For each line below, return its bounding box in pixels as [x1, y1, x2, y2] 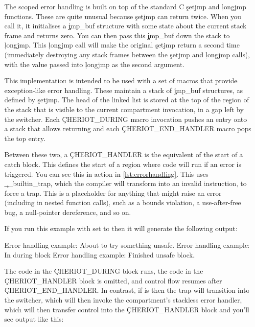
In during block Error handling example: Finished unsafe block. [4, 249, 195, 259]
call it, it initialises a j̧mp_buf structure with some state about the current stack [4, 21, 247, 31]
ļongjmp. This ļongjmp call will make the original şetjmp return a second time [4, 40, 240, 50]
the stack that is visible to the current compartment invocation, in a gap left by [4, 104, 244, 114]
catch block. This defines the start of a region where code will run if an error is [4, 159, 241, 169]
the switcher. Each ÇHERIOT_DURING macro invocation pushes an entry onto [4, 114, 247, 124]
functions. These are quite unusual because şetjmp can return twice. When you [4, 11, 241, 21]
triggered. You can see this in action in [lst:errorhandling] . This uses [4, 168, 209, 179]
